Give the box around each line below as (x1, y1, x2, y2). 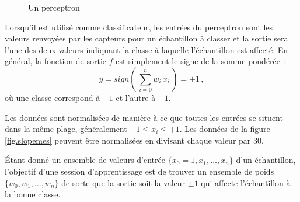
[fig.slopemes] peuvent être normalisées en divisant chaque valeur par (5, 134, 251, 146)
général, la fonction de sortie (5, 55, 106, 67)
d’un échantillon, (236, 154, 296, 166)
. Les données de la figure (179, 123, 270, 135)
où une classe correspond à (5, 91, 100, 103)
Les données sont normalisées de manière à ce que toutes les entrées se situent (5, 111, 283, 123)
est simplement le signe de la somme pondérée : (116, 55, 285, 67)
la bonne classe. (5, 188, 61, 200)
